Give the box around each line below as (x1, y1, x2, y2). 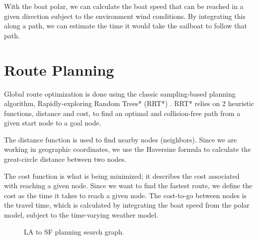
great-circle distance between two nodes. (4, 154, 126, 164)
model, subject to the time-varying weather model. (4, 210, 159, 220)
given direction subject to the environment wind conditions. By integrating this (4, 10, 246, 21)
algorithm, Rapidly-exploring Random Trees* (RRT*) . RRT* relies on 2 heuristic (4, 98, 254, 109)
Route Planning (4, 59, 114, 80)
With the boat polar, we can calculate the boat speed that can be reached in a (4, 1, 244, 11)
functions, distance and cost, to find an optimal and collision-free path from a (4, 108, 241, 118)
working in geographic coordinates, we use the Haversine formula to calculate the (4, 144, 251, 154)
